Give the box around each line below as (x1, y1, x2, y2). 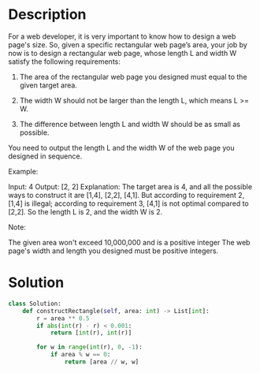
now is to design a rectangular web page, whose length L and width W (8, 48, 237, 58)
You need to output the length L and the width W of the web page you (8, 143, 235, 152)
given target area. (19, 80, 77, 90)
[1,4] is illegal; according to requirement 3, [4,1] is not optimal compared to (8, 199, 250, 208)
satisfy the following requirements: (8, 57, 121, 66)
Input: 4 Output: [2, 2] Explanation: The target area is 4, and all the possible (8, 181, 253, 191)
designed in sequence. (8, 151, 83, 161)
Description (8, 6, 87, 24)
